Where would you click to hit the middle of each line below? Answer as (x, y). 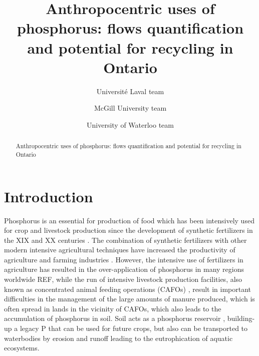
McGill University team (130, 108)
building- (241, 318)
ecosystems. (22, 348)
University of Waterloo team (130, 124)
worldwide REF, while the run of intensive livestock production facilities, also (123, 279)
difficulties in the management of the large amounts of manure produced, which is (129, 299)
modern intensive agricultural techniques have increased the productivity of (120, 250)
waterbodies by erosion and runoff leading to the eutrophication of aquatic (118, 338)
